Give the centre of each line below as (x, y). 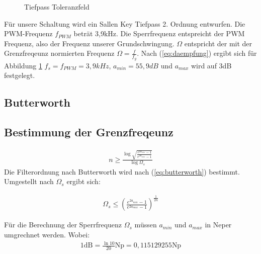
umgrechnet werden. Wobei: (47, 234)
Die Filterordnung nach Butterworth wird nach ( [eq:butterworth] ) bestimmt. (122, 171)
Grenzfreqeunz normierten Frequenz (59, 53)
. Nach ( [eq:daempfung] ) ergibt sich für (197, 53)
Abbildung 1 (23, 65)
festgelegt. (20, 75)
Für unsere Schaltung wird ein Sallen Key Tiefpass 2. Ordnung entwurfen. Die (125, 23)
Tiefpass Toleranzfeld (57, 7)
